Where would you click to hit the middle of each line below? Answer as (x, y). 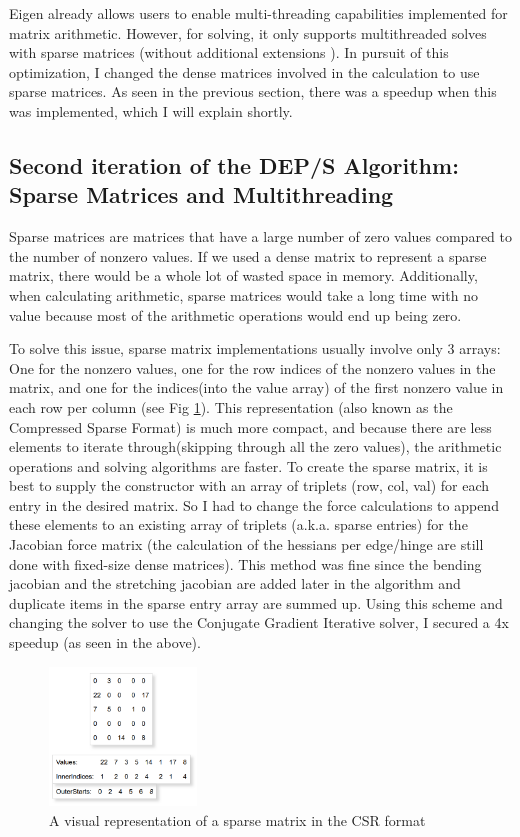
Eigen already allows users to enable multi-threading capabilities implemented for (258, 13)
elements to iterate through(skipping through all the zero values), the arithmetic (255, 446)
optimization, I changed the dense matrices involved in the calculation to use (244, 71)
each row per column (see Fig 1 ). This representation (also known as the (231, 406)
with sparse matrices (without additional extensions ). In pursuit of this (229, 52)
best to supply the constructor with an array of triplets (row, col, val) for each (249, 485)
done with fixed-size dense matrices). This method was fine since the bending (245, 563)
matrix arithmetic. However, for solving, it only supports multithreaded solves (248, 32)
